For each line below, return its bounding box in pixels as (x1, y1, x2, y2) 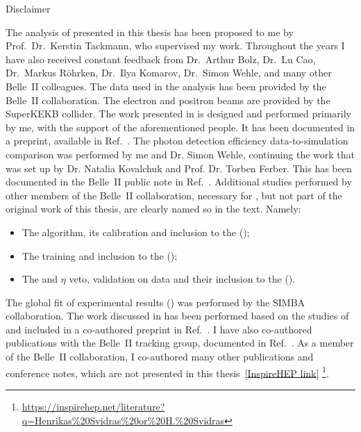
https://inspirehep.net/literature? (22, 399, 165, 413)
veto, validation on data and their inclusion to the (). (69, 272, 296, 286)
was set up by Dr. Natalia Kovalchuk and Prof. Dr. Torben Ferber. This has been (6, 160, 352, 175)
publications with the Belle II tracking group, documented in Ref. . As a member (6, 335, 354, 350)
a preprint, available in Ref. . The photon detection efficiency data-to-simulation (6, 133, 349, 148)
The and (22, 272, 58, 286)
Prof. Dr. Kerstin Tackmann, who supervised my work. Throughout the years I (6, 38, 345, 53)
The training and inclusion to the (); (22, 248, 178, 263)
